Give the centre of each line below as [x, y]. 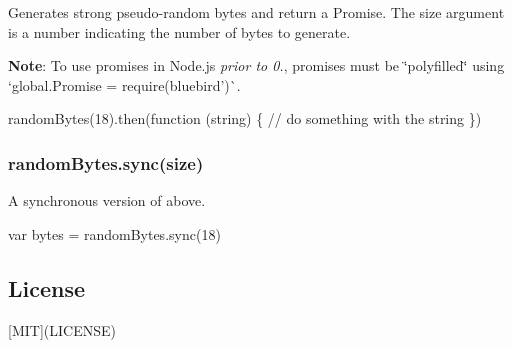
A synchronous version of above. [107, 200]
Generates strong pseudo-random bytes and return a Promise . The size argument [256, 12]
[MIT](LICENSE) [62, 329]
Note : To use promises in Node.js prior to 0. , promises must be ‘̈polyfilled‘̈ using [256, 65]
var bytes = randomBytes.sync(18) [114, 233]
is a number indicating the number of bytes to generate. [179, 31]
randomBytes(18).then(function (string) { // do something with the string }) [245, 118]
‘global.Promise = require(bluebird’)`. [124, 84]
